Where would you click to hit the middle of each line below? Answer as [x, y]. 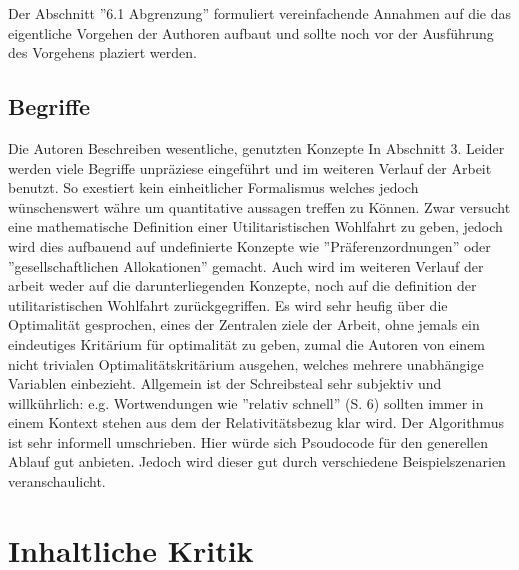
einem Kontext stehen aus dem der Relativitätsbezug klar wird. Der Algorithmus [256, 422]
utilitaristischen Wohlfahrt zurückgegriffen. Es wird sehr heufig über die [228, 304]
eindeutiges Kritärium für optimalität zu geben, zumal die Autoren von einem [247, 343]
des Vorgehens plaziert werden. [102, 52]
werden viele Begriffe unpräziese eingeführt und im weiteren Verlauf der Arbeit [250, 167]
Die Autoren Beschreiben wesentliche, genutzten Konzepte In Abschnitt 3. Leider [256, 147]
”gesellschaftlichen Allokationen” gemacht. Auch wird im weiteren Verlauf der [246, 265]
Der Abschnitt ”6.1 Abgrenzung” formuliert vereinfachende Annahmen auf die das [260, 13]
